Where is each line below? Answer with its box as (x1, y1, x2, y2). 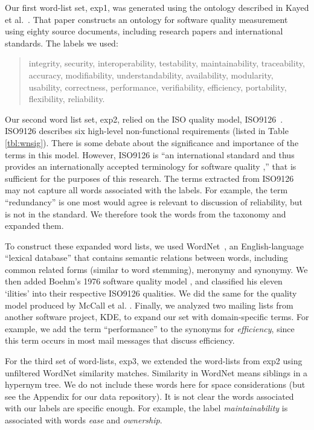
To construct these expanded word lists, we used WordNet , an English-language (5, 239, 304, 252)
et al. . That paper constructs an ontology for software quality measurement (5, 13, 288, 25)
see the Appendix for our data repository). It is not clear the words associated (5, 390, 294, 402)
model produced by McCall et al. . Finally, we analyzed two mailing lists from (5, 298, 293, 311)
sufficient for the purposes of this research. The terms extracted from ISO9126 (5, 172, 294, 184)
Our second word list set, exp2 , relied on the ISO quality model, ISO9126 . (5, 112, 283, 125)
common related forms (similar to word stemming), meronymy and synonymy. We (5, 263, 308, 275)
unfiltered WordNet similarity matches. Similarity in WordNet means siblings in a (5, 366, 308, 379)
